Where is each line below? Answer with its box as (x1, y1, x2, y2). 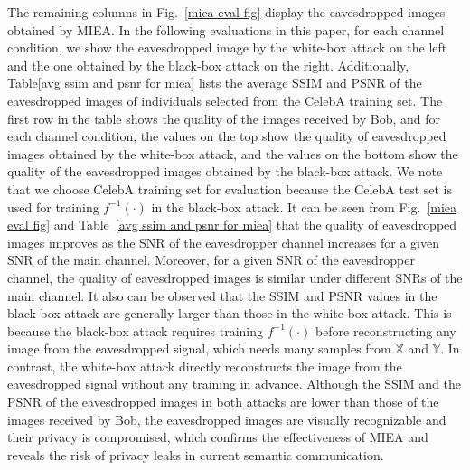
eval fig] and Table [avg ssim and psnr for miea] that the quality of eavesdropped (7, 215, 457, 234)
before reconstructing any (315, 321, 456, 340)
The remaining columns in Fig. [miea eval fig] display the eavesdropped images (7, 3, 446, 21)
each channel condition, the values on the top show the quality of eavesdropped (7, 127, 446, 146)
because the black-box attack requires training (7, 321, 263, 340)
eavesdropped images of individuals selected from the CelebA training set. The (7, 90, 443, 109)
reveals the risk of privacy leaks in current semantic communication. (7, 445, 384, 464)
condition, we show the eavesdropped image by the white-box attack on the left (7, 38, 447, 57)
